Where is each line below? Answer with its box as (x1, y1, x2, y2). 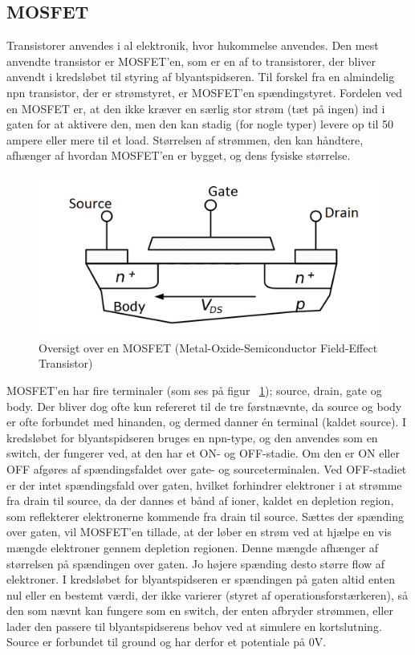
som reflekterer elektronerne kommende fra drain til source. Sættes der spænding (6, 507, 404, 524)
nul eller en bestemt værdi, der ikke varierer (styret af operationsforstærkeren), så (6, 586, 409, 603)
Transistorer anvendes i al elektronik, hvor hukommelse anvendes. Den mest (6, 37, 379, 54)
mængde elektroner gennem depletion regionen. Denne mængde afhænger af (6, 539, 379, 555)
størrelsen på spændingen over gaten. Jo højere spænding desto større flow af (6, 555, 385, 572)
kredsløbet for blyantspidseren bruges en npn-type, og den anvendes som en (6, 429, 378, 445)
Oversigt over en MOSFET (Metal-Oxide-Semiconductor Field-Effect (39, 339, 378, 356)
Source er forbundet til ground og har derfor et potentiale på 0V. (6, 633, 327, 650)
